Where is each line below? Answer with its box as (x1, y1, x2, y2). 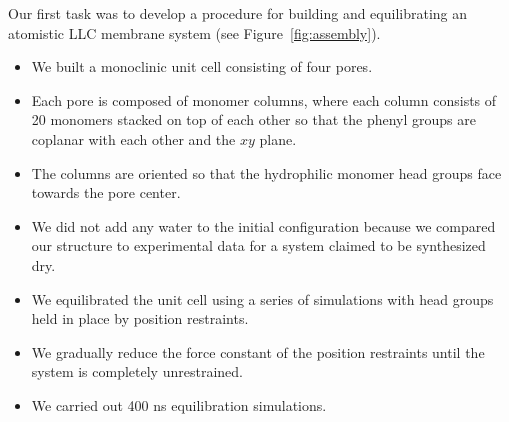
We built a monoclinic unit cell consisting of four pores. (31, 56, 373, 77)
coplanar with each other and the (31, 128, 236, 149)
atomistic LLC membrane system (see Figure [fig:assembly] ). (8, 22, 381, 43)
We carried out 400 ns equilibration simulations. (31, 394, 327, 415)
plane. (259, 128, 297, 149)
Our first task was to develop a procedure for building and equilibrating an (8, 3, 468, 23)
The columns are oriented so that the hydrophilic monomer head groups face (31, 162, 502, 183)
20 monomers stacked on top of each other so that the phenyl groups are (31, 109, 476, 130)
